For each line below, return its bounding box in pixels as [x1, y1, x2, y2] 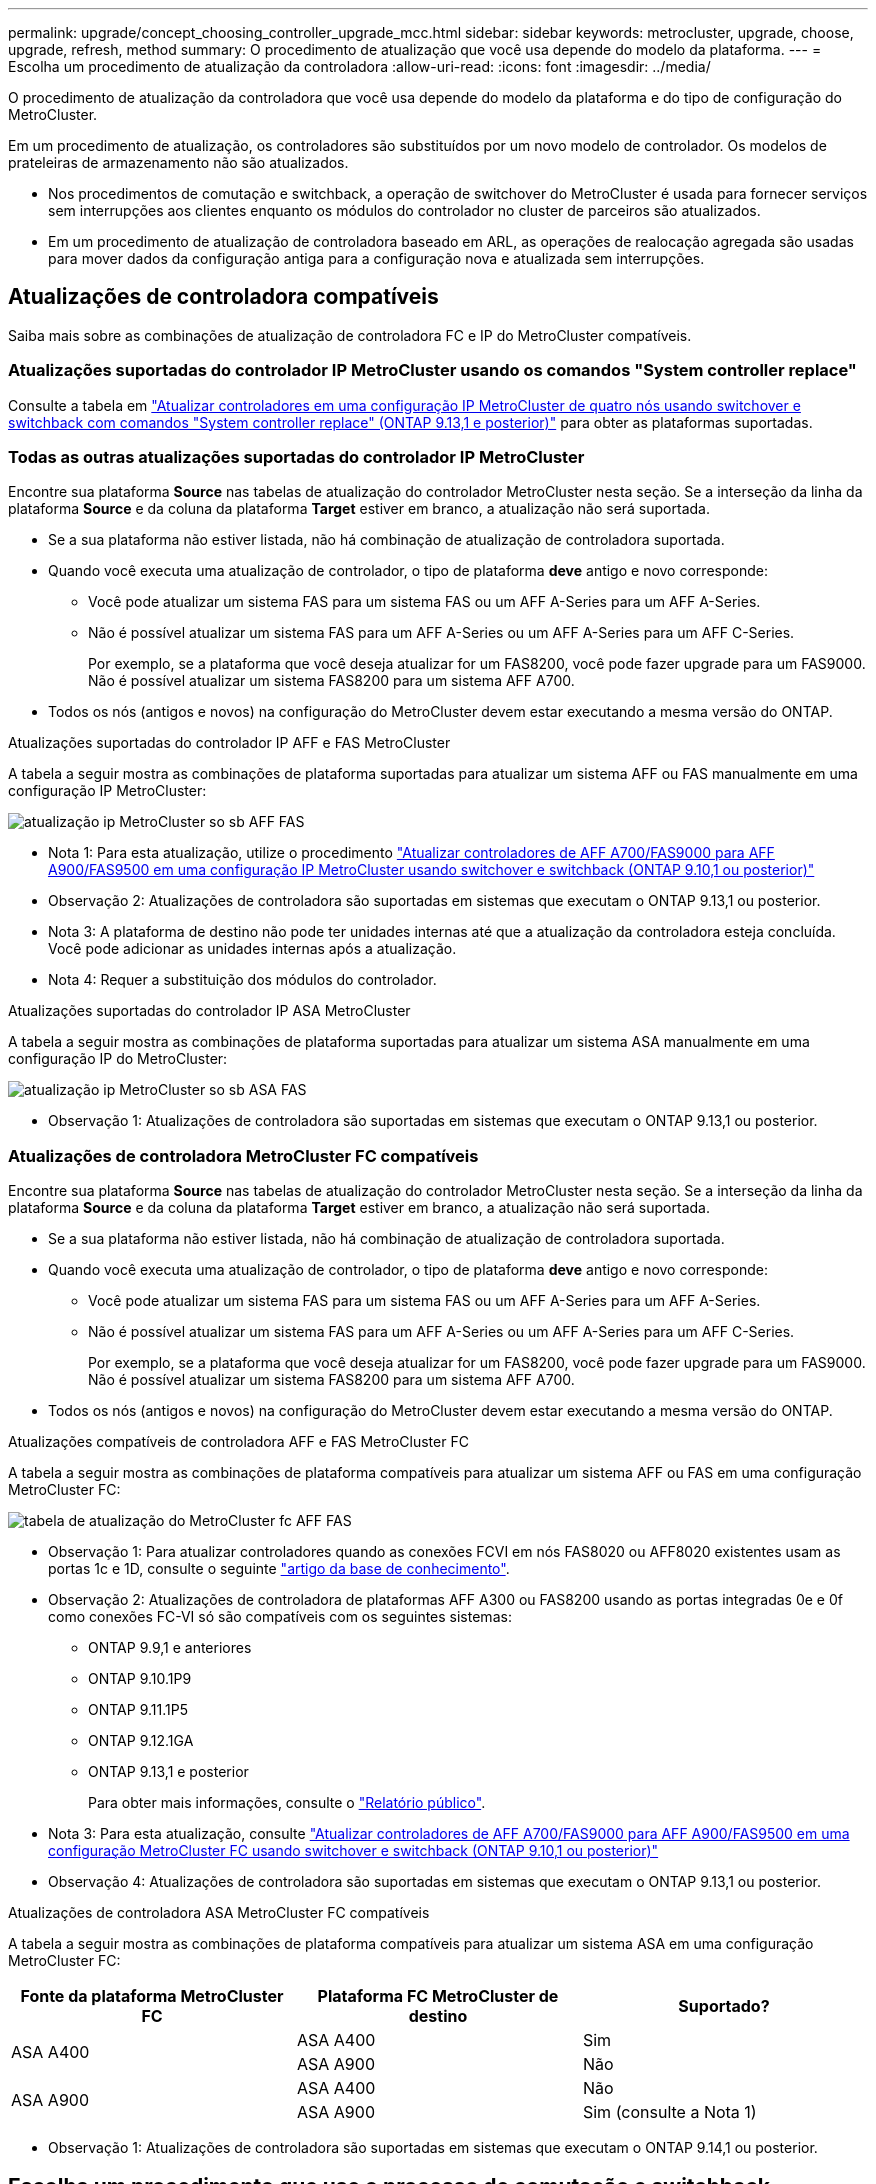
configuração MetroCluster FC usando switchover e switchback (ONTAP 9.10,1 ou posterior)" [48, 1842, 659, 1860]
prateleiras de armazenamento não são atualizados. [8, 154, 349, 171]
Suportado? [678, 1996, 770, 2017]
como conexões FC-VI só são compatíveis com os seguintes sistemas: [48, 1608, 512, 1626]
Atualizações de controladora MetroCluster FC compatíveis [8, 1145, 479, 1166]
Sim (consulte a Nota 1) [582, 2102, 757, 2123]
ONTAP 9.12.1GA [88, 1732, 194, 1750]
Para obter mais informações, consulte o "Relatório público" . [88, 1794, 486, 1812]
